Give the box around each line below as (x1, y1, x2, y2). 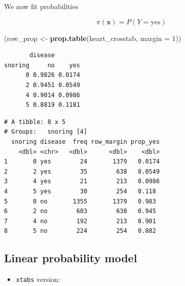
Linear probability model (4, 250, 137, 266)
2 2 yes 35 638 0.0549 (4, 168, 160, 175)
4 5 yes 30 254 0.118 (4, 187, 156, 195)
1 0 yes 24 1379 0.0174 (4, 158, 160, 166)
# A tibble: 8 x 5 (4, 118, 66, 126)
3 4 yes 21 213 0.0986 (4, 178, 160, 185)
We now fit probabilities (4, 1, 78, 11)
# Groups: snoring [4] (4, 128, 87, 136)
